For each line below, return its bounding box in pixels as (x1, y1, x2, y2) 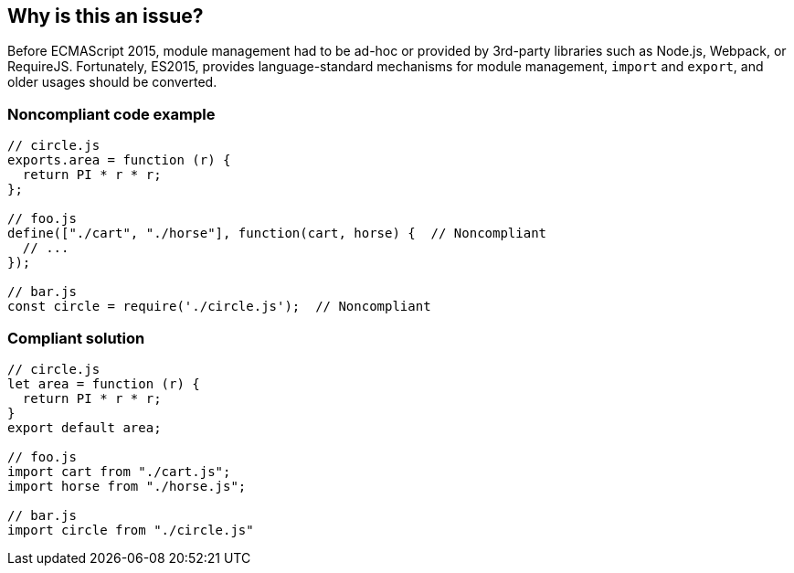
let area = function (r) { (7, 376, 200, 391)
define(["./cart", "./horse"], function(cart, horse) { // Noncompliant (7, 226, 547, 241)
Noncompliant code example (7, 104, 216, 123)
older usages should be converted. (7, 74, 217, 90)
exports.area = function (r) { (7, 153, 231, 168)
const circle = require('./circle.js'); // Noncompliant (7, 299, 431, 314)
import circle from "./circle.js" (7, 522, 254, 537)
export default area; (7, 419, 162, 435)
